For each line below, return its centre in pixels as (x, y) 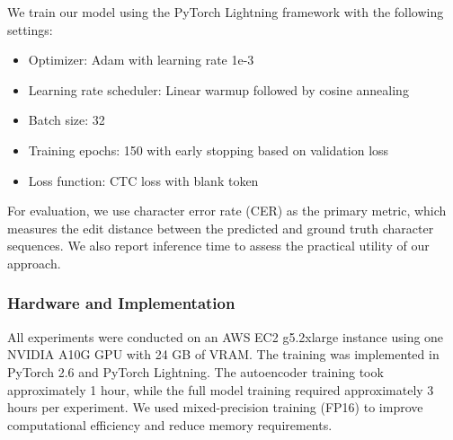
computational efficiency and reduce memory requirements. (170, 424)
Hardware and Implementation (121, 303)
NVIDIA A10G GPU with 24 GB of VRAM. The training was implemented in (223, 354)
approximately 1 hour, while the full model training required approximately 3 (221, 389)
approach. (34, 263)
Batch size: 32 (67, 120)
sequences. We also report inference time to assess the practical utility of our (218, 246)
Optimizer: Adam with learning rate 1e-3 (141, 60)
